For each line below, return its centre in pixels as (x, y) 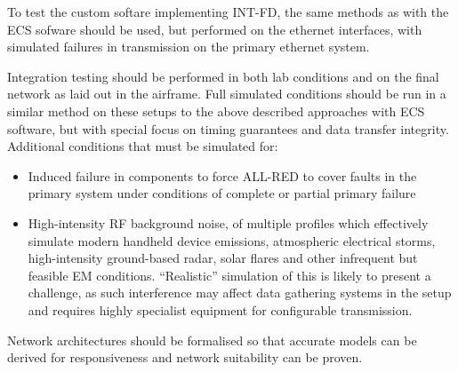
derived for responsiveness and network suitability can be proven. (185, 357)
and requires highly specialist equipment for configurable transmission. (220, 309)
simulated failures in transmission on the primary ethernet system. (189, 47)
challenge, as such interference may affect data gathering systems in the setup (240, 293)
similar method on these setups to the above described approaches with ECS (216, 111)
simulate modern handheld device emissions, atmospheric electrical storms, (232, 240)
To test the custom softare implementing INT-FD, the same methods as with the (228, 12)
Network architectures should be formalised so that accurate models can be (212, 340)
